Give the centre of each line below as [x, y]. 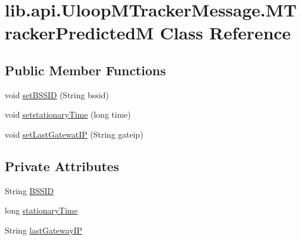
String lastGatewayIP [44, 230]
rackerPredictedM [79, 33]
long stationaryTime [41, 210]
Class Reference [225, 33]
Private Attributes [62, 166]
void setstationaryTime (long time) [68, 114]
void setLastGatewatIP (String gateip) [74, 134]
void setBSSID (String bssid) [57, 94]
